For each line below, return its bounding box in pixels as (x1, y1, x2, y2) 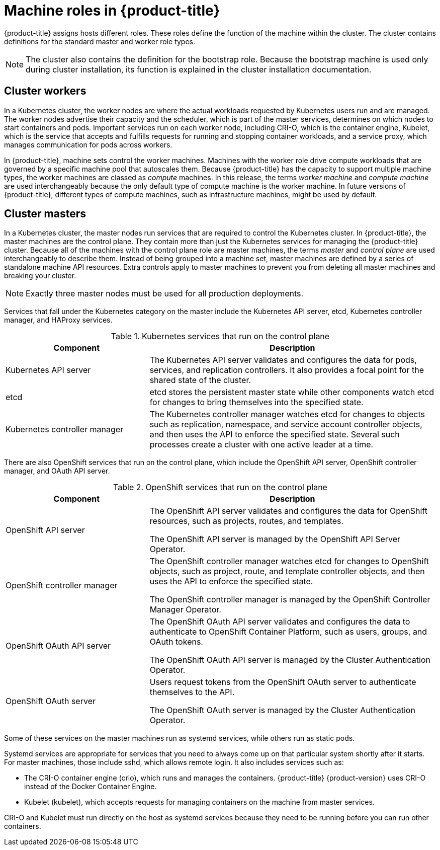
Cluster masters (4, 207, 86, 220)
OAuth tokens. (149, 637, 203, 647)
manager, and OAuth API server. (4, 467, 110, 476)
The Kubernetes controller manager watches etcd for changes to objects (149, 409, 425, 420)
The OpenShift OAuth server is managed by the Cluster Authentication (149, 705, 415, 716)
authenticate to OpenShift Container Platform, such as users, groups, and (149, 627, 427, 637)
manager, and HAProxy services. (4, 316, 113, 325)
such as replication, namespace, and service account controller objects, (149, 419, 422, 430)
